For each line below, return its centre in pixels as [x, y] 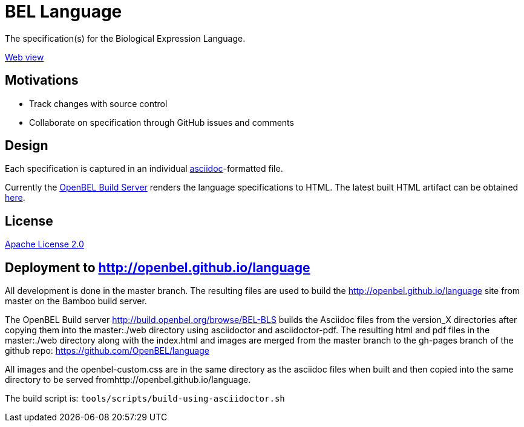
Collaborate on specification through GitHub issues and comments [162, 122]
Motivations [42, 80]
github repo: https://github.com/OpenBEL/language [107, 351]
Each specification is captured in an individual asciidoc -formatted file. [144, 169]
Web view [25, 57]
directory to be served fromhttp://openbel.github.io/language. [128, 380]
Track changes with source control [98, 103]
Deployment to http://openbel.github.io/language [158, 267]
